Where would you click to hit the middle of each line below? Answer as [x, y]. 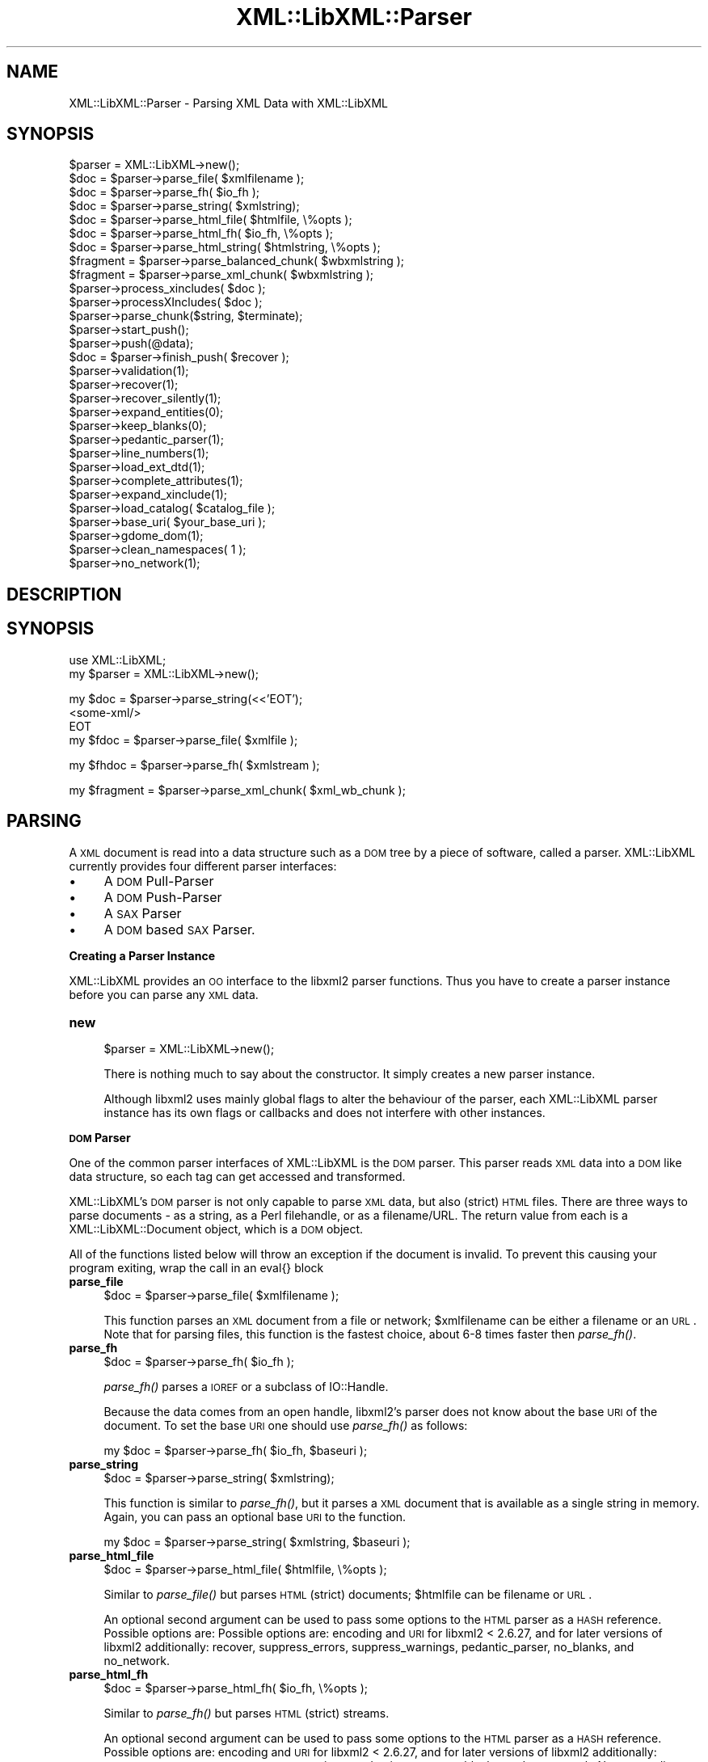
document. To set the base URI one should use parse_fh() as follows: [286, 1425]
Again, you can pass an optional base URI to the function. [255, 1516]
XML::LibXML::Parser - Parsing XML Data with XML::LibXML [228, 103]
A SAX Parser [143, 913]
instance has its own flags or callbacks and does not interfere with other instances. [324, 1112]
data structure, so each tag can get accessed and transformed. [237, 1176]
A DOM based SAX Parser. [179, 929]
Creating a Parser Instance [142, 955]
